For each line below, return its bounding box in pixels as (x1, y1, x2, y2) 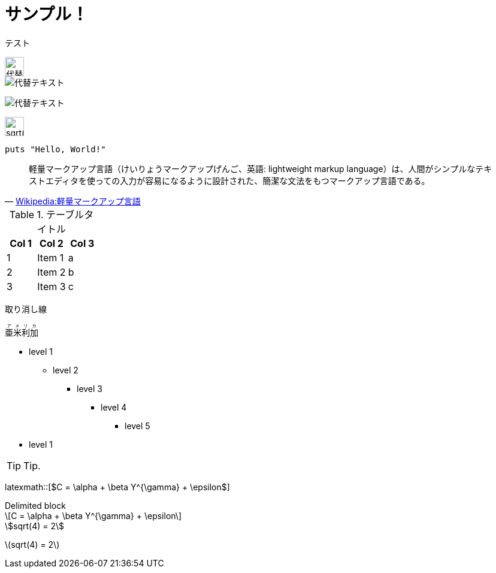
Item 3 (37, 280, 66, 292)
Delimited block (5, 500, 66, 511)
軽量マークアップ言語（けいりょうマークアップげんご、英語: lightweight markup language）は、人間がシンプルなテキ (29, 163, 492, 174)
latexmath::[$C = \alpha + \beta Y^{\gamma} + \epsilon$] (5, 481, 230, 492)
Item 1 (37, 251, 64, 264)
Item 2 (37, 266, 66, 278)
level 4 (101, 402, 127, 412)
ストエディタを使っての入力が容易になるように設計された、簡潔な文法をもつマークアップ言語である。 (29, 175, 430, 186)
